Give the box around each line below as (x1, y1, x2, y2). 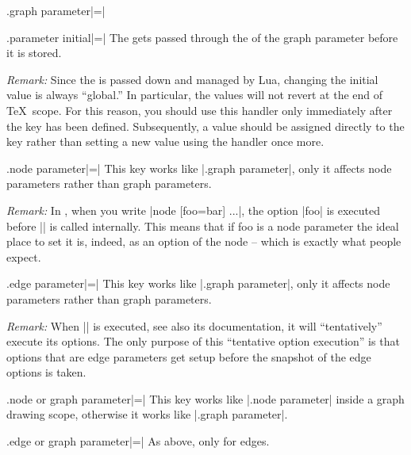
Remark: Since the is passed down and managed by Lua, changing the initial (6, 71, 378, 87)
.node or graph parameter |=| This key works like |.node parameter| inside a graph (6, 390, 405, 407)
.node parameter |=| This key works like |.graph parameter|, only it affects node (6, 159, 392, 176)
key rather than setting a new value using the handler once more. (6, 133, 325, 150)
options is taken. (6, 364, 86, 380)
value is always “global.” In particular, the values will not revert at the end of (6, 86, 383, 103)
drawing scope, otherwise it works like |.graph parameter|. (6, 406, 288, 422)
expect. (6, 248, 41, 265)
